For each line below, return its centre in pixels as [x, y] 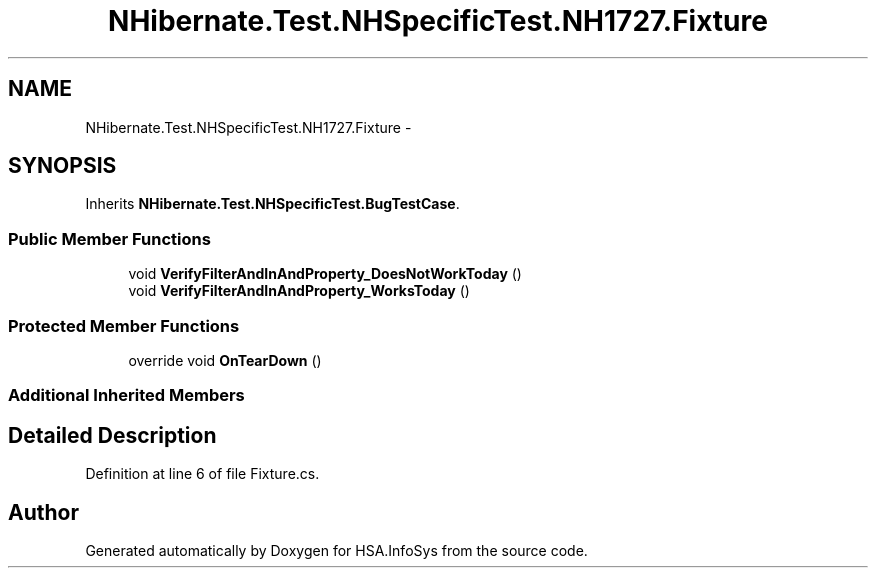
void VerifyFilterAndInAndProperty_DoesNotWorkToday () [325, 274]
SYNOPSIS [62, 166]
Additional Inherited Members [126, 395]
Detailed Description [112, 435]
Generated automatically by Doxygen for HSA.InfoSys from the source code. [336, 550]
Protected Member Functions [124, 325]
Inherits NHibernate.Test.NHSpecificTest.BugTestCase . [272, 204]
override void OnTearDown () [225, 360]
